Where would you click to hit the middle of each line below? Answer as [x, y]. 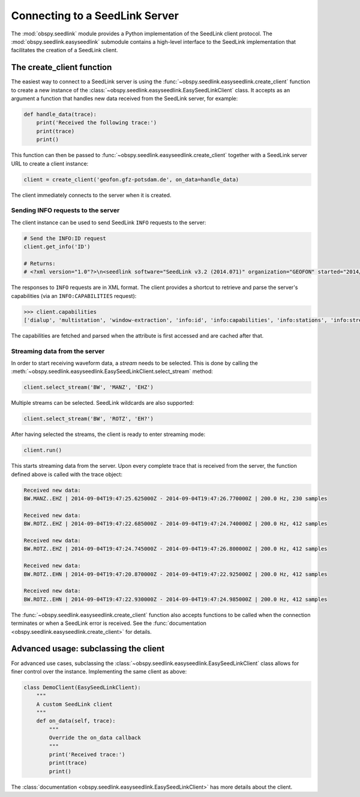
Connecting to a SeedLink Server [95, 16]
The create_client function [61, 67]
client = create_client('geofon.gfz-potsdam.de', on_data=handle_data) [131, 179]
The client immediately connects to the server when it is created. [91, 195]
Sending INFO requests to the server [65, 210]
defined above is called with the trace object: [67, 474]
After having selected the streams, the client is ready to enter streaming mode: [108, 434]
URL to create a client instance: [50, 163]
